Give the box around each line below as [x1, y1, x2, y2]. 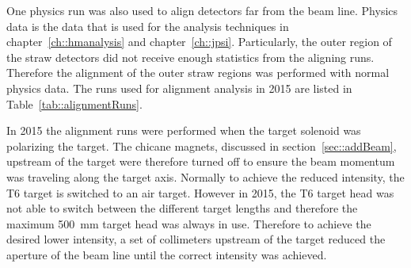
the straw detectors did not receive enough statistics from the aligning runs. [6, 48, 375, 65]
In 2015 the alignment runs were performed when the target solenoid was [6, 122, 361, 139]
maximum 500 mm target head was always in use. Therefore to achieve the [6, 215, 371, 232]
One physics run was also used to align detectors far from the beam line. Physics [6, 2, 398, 18]
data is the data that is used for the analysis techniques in [6, 17, 289, 34]
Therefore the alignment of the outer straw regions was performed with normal [6, 64, 390, 81]
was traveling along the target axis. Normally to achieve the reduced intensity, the [6, 168, 405, 185]
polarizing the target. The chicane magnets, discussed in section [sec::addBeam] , [6, 137, 397, 154]
